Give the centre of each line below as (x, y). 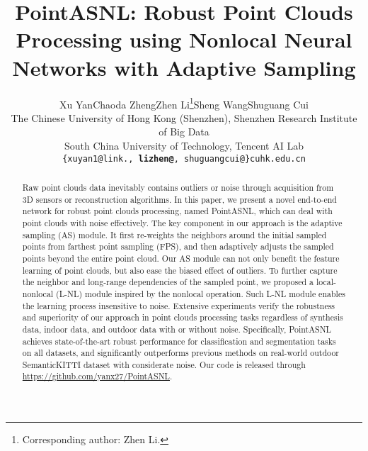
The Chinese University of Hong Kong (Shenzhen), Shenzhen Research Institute (184, 117)
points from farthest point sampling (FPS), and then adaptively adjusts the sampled (178, 246)
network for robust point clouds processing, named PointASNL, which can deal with (177, 211)
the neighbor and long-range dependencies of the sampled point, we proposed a (168, 282)
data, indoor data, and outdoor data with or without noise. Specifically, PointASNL (177, 329)
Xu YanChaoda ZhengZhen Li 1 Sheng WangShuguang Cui (184, 103)
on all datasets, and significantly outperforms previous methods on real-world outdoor (180, 353)
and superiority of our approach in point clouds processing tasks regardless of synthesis (183, 317)
